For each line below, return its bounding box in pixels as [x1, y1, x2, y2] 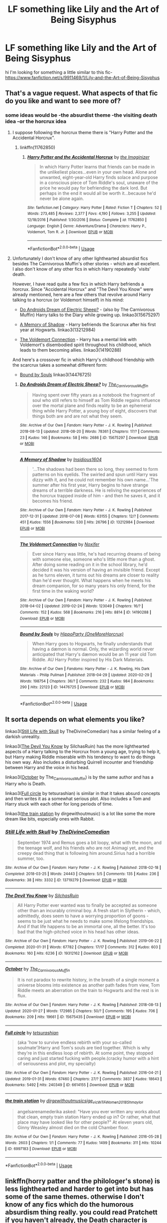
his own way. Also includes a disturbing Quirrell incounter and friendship [5, 759, 154, 765]
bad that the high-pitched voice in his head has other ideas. [17, 929, 140, 935]
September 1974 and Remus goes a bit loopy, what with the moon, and [17, 839, 162, 846]
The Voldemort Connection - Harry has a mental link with [19, 336, 137, 342]
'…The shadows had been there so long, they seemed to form [32, 466, 158, 472]
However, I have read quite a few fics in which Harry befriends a [12, 281, 144, 287]
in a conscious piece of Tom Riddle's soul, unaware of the [39, 180, 158, 186]
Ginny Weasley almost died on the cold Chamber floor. [17, 1124, 129, 1130]
